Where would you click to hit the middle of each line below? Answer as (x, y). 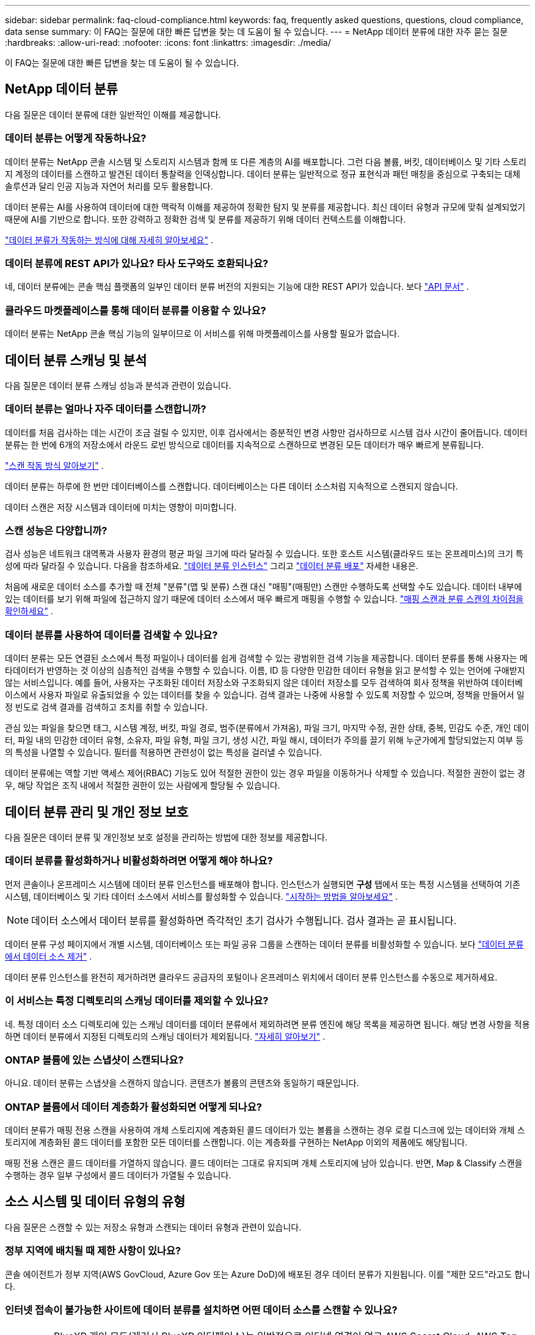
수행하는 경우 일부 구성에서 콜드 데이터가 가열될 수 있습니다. (118, 1175)
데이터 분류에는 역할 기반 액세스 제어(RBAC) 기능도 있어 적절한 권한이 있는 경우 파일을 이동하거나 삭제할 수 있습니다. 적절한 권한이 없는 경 (265, 773)
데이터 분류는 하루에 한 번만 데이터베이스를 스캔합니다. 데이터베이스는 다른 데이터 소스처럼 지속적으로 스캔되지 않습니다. (231, 486)
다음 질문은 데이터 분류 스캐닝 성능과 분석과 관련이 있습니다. (118, 385)
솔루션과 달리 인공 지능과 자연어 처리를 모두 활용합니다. (109, 186)
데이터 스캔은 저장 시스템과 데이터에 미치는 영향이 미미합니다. (121, 507)
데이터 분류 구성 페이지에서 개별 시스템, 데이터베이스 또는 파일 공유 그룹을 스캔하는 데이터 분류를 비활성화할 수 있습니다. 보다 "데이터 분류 (264, 944)
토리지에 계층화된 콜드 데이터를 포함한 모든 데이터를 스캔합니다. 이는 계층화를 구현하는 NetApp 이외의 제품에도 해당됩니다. (236, 1142)
